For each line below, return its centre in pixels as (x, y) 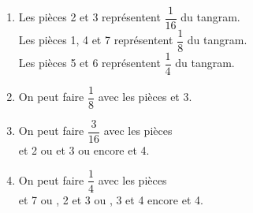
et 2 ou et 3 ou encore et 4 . (84, 149)
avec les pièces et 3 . (145, 97)
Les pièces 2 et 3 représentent (89, 17)
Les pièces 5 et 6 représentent (89, 63)
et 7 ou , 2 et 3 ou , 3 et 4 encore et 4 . (111, 199)
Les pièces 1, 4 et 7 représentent (96, 40)
